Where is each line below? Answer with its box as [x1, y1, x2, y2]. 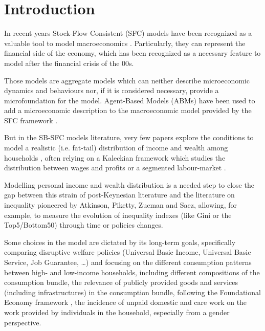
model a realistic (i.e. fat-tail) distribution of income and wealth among [4, 142, 228, 153]
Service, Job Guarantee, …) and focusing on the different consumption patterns [4, 257, 252, 267]
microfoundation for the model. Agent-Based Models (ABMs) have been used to [4, 95, 255, 105]
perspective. [4, 317, 41, 327]
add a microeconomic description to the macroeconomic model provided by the [4, 105, 252, 116]
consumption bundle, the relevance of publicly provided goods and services [4, 277, 238, 288]
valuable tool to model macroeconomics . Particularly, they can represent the [4, 37, 246, 48]
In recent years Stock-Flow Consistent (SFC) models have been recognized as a [4, 28, 252, 38]
